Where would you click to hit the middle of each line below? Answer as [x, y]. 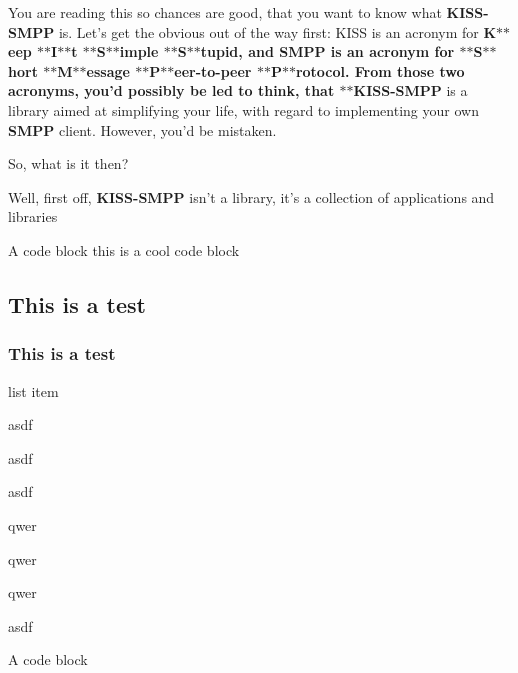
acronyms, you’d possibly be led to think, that [171, 90]
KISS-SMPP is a [410, 90]
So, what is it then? [68, 163]
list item [33, 390]
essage [108, 70]
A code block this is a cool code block [124, 249]
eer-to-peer [213, 70]
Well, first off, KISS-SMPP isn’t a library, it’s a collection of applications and [251, 196]
